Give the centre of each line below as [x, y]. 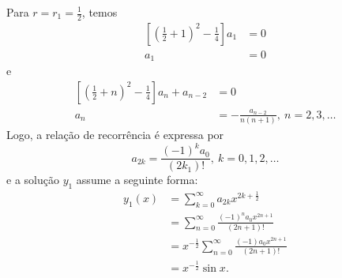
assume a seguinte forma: [137, 180]
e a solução [33, 180]
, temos [100, 12]
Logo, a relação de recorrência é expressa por [115, 135]
